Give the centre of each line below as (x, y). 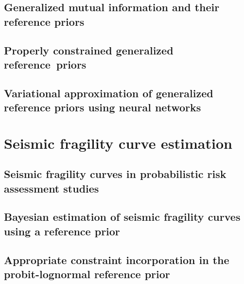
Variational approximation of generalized (109, 93)
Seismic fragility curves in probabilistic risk (115, 174)
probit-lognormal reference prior (87, 274)
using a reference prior (62, 231)
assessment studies (52, 188)
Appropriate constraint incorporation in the (117, 259)
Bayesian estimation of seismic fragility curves (122, 217)
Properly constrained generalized (89, 50)
